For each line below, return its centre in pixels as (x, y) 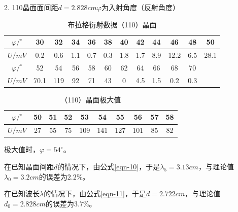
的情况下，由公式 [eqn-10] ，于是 (109, 166)
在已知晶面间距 (29, 166)
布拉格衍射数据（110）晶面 (112, 24)
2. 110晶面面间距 (31, 7)
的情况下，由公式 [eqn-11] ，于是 (95, 193)
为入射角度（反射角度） (140, 7)
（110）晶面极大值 (91, 99)
